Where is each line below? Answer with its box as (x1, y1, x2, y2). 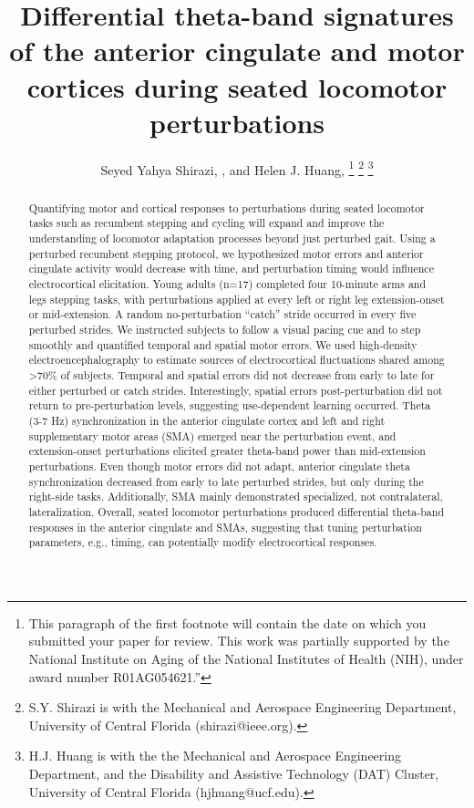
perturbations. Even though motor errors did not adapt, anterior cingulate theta (28, 458, 410, 473)
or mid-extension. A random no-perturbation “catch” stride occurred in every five (28, 306, 417, 322)
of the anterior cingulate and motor (9, 32, 465, 69)
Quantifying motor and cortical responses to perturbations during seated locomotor (28, 200, 425, 215)
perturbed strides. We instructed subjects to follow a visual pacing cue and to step (28, 321, 421, 337)
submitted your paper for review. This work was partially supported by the (28, 631, 449, 650)
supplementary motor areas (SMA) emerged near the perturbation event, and (28, 428, 397, 443)
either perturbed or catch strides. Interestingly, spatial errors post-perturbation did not (28, 382, 443, 398)
